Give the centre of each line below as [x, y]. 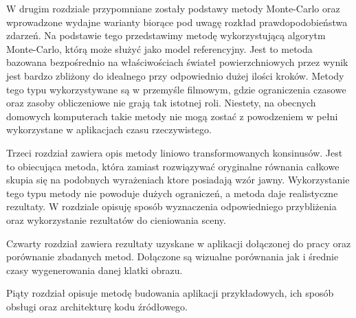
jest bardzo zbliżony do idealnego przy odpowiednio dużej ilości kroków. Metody [175, 75]
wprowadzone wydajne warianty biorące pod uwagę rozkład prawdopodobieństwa [177, 22]
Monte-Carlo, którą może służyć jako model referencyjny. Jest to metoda [159, 48]
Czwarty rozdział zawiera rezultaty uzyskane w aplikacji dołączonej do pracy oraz [179, 243]
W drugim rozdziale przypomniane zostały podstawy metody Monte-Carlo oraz [173, 8]
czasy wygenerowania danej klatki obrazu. [94, 270]
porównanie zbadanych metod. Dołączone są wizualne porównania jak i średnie [173, 257]
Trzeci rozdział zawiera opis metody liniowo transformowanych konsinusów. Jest [175, 152]
